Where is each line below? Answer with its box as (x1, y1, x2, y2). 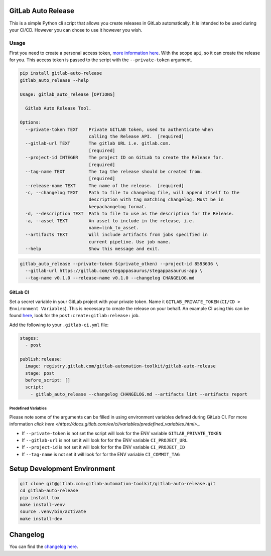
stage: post (25, 370, 55, 376)
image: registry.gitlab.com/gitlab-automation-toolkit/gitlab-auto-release (25, 363, 216, 369)
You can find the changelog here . (9, 543, 78, 549)
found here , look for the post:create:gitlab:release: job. (9, 313, 140, 319)
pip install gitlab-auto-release (20, 70, 102, 76)
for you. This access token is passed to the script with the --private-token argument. (9, 57, 192, 63)
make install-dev (20, 516, 63, 521)
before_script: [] (25, 377, 70, 383)
